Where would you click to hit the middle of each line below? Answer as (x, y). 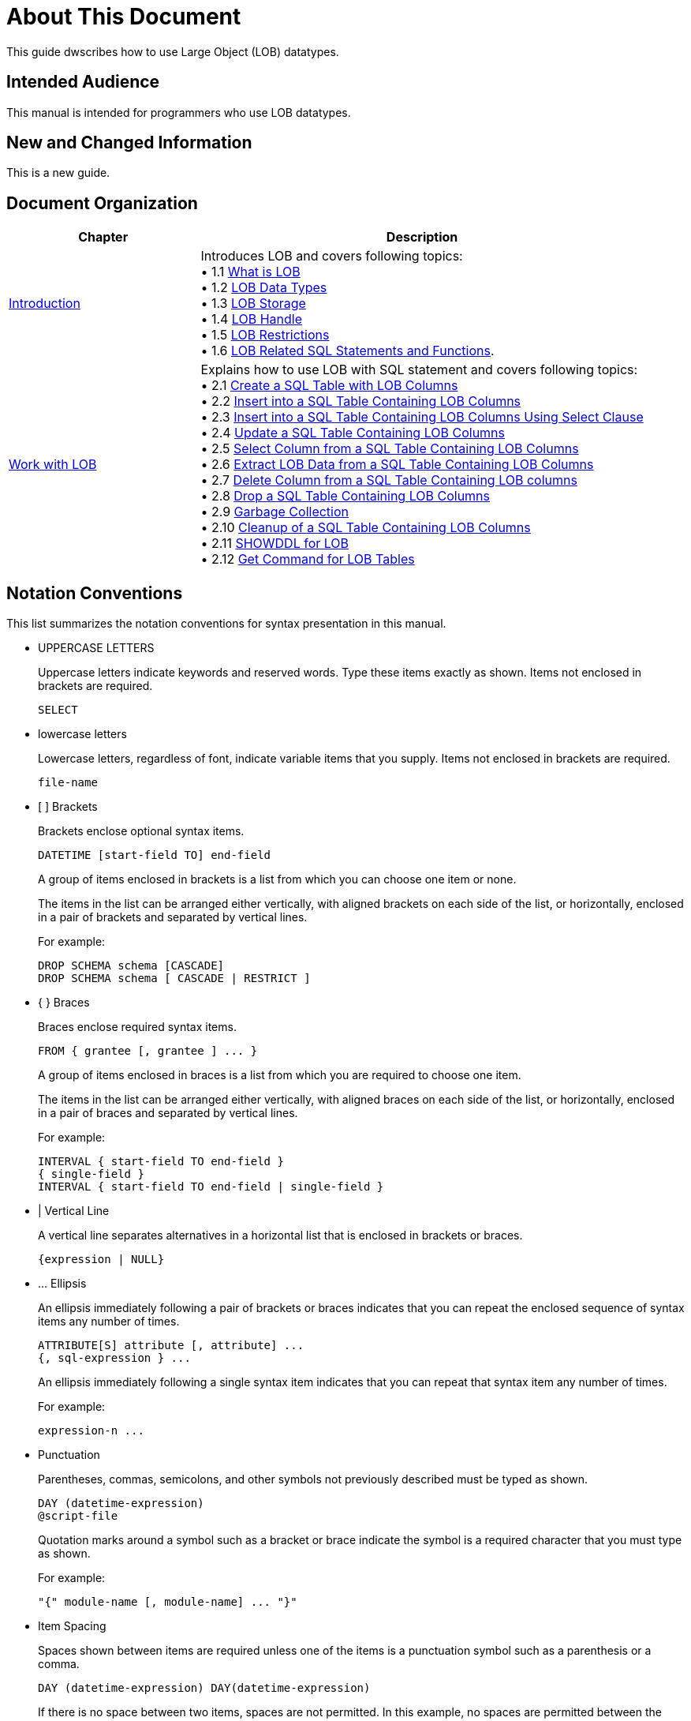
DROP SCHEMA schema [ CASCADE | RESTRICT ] (174, 979)
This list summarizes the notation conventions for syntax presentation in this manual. (226, 624)
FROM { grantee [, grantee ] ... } (148, 1051)
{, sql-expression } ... (114, 1358)
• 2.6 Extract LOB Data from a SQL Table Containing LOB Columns (397, 465)
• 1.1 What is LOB (250, 272)
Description (422, 237)
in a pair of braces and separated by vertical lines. (168, 1113)
